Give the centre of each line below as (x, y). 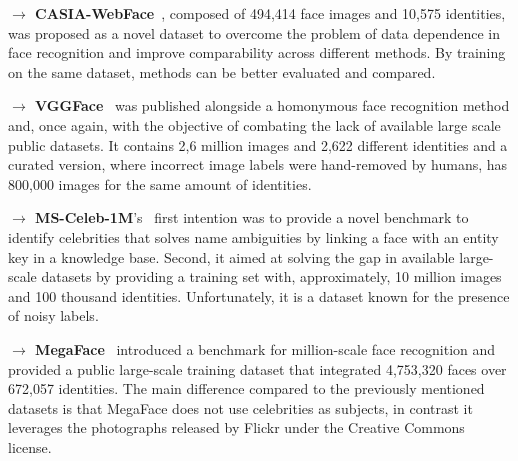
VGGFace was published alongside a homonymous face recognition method (272, 105)
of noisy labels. (53, 315)
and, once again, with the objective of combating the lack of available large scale (254, 124)
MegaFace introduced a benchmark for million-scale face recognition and (265, 348)
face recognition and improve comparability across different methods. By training (257, 52)
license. (30, 446)
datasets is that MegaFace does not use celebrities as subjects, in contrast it (240, 407)
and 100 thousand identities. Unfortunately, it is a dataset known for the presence (259, 295)
